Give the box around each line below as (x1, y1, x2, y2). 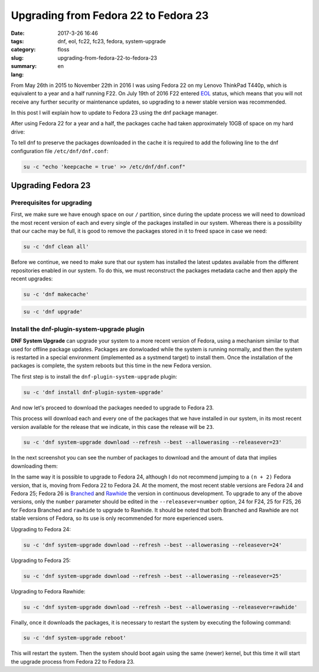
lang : (11, 71, 24, 78)
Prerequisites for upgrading (11, 198, 92, 206)
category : (11, 46, 36, 53)
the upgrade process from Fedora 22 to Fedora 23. (11, 658, 135, 665)
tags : (11, 37, 24, 44)
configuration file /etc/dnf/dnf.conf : (11, 147, 109, 154)
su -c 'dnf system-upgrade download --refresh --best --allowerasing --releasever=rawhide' (23, 603, 298, 610)
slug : (11, 54, 24, 62)
